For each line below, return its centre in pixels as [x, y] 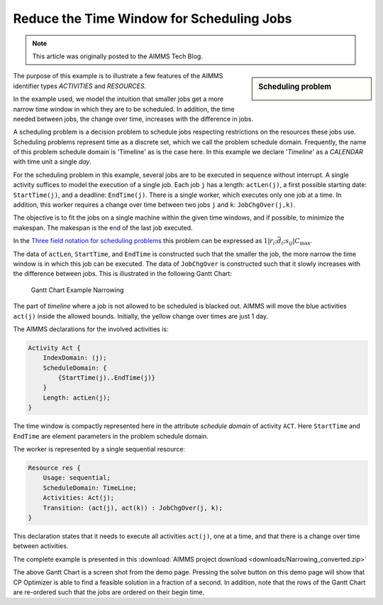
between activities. [41, 546]
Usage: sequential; [77, 478]
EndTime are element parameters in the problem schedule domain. [111, 436]
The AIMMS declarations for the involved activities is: [91, 329]
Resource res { [54, 468]
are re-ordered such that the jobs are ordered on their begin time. [109, 592]
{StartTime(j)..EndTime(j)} [107, 378]
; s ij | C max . [297, 242]
